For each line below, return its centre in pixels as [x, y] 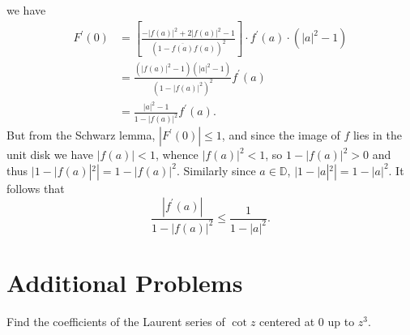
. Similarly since [216, 170]
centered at [287, 322]
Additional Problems [125, 283]
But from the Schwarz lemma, [81, 135]
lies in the [377, 135]
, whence [177, 155]
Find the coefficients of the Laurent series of [116, 322]
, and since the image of [281, 135]
